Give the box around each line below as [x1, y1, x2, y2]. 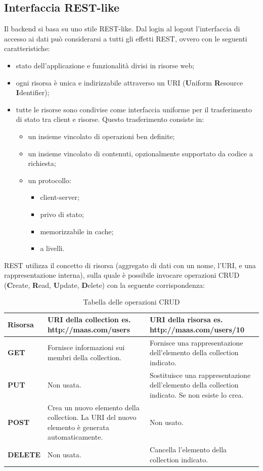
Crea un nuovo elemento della [48, 402, 140, 412]
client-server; [40, 192, 79, 202]
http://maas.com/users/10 [150, 324, 244, 334]
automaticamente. [48, 432, 103, 442]
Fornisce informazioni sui [48, 342, 125, 353]
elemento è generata [48, 421, 109, 432]
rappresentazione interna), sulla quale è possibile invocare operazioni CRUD [4, 270, 240, 280]
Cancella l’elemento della [150, 444, 227, 455]
